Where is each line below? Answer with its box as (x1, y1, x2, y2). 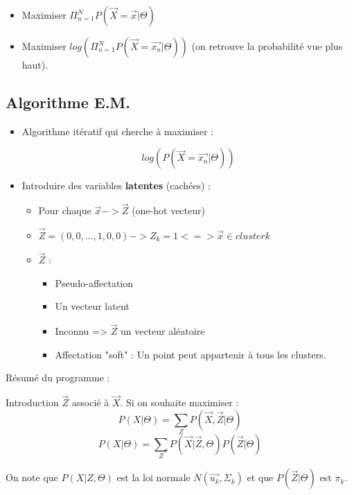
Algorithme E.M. (6, 91, 130, 112)
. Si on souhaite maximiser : (120, 395, 239, 410)
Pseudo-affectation (55, 275, 134, 290)
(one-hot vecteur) (132, 203, 205, 218)
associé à (71, 395, 109, 410)
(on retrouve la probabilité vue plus (191, 39, 343, 53)
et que (247, 470, 274, 485)
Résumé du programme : (6, 370, 110, 385)
